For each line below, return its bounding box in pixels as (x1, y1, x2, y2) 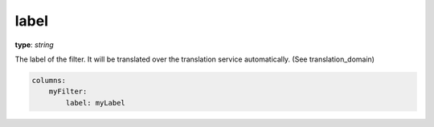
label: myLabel (65, 98, 126, 107)
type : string (14, 40, 54, 50)
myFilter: (48, 87, 88, 96)
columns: (31, 76, 67, 85)
